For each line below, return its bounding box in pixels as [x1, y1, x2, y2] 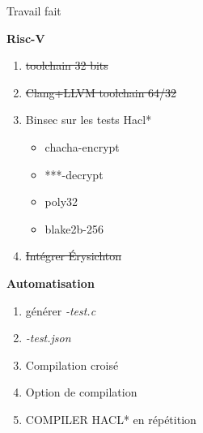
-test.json [25, 329, 71, 346]
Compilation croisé [25, 356, 119, 373]
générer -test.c [25, 302, 96, 319]
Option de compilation [25, 384, 137, 401]
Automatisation [6, 274, 95, 291]
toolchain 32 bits [25, 57, 108, 74]
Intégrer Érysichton [25, 247, 122, 264]
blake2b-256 [44, 220, 104, 237]
